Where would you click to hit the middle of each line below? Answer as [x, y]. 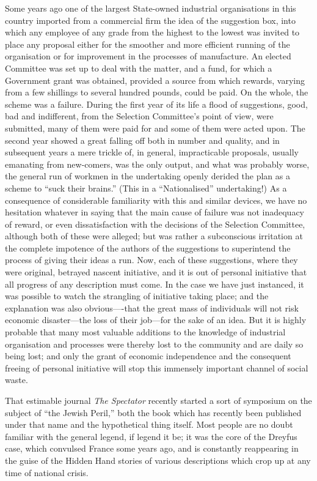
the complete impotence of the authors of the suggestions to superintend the [148, 248]
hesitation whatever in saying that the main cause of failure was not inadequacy [155, 212]
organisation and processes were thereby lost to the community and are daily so [154, 344]
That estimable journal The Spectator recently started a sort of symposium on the [158, 400]
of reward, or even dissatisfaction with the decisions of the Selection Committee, [155, 224]
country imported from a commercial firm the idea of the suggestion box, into [150, 20]
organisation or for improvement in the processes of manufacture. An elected [148, 56]
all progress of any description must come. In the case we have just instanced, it [155, 284]
